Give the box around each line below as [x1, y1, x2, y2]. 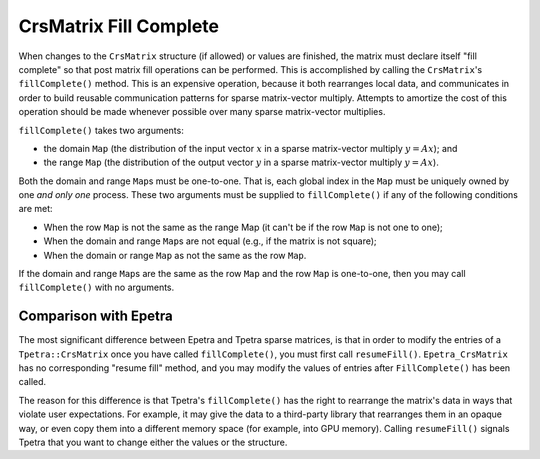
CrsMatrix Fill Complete [18, 15, 220, 37]
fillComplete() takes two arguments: [18, 124, 184, 136]
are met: [18, 203, 54, 215]
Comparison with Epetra [18, 308, 174, 325]
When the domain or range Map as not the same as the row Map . [43, 249, 307, 261]
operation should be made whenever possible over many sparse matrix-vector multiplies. [18, 106, 386, 118]
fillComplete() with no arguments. [18, 281, 175, 294]
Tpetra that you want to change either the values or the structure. [18, 436, 288, 449]
